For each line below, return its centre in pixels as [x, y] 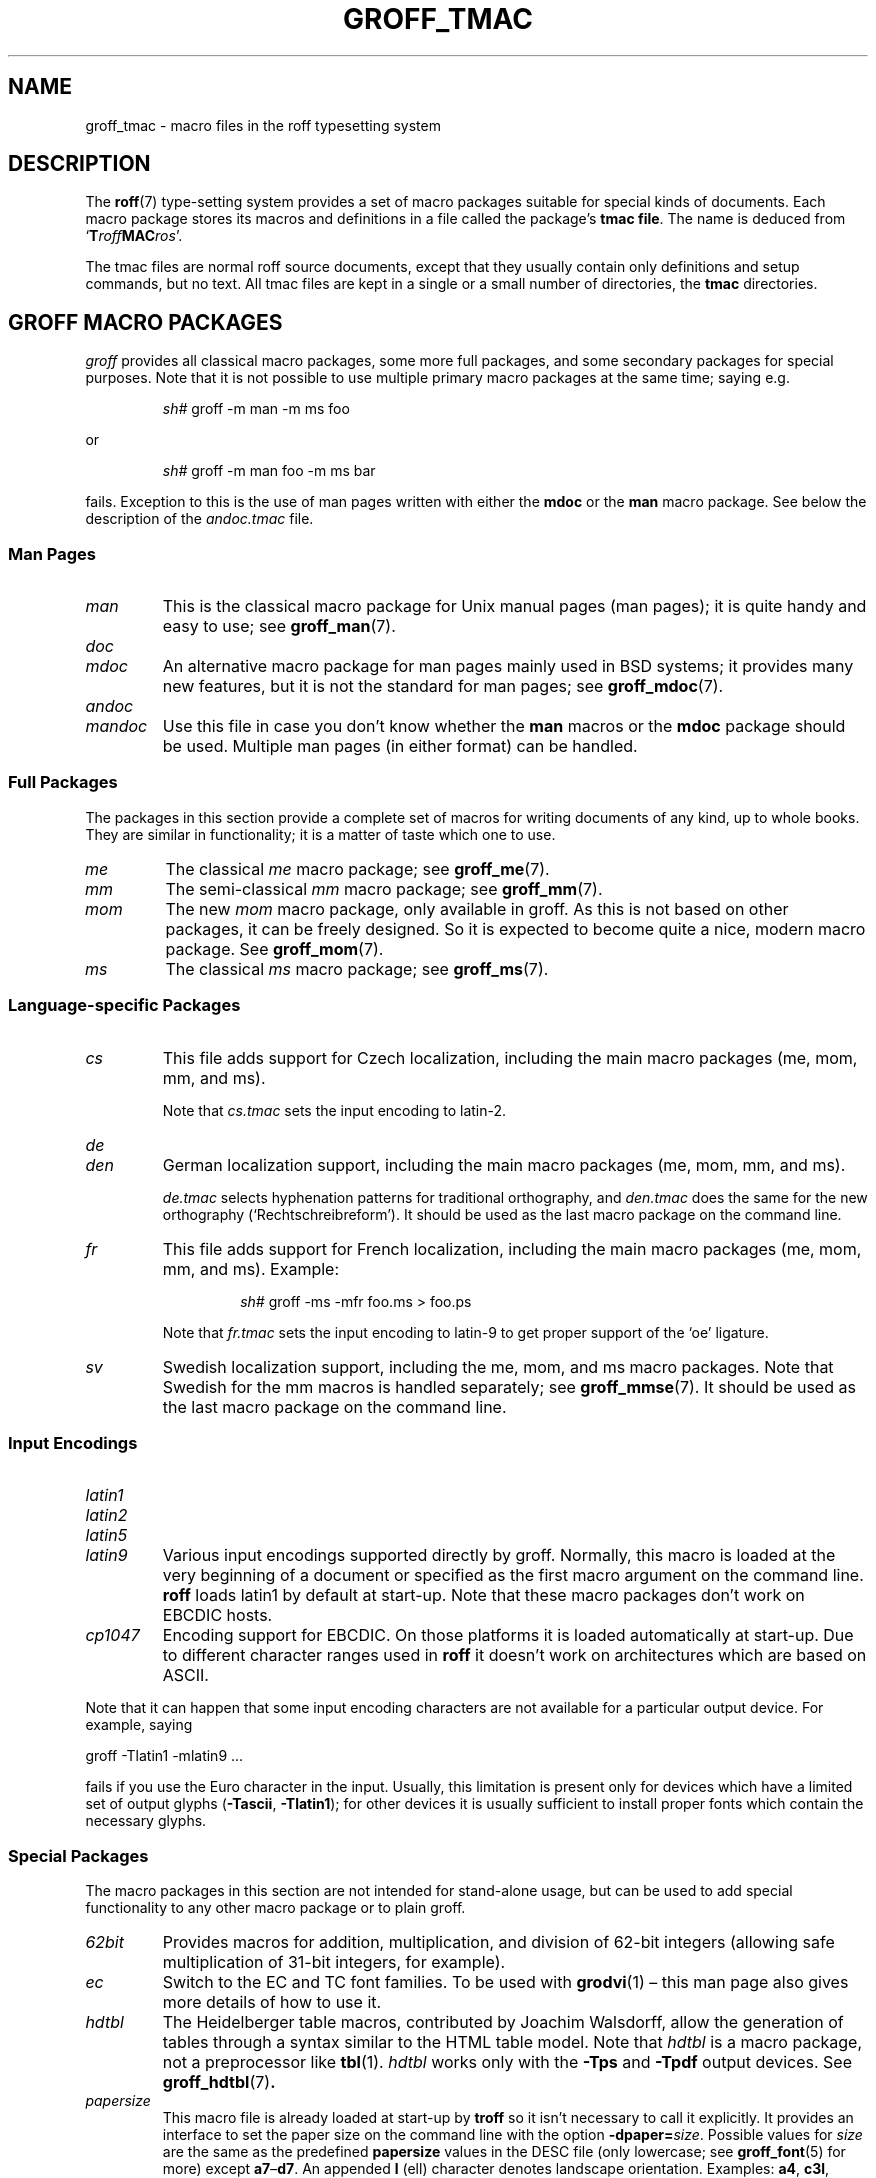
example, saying [139, 1725]
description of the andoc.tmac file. [199, 519]
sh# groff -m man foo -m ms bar [269, 471]
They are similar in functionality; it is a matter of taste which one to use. [320, 834]
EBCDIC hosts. [217, 1615]
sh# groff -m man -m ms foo [256, 409]
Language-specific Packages [124, 1005]
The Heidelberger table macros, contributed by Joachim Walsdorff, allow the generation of [503, 2022]
